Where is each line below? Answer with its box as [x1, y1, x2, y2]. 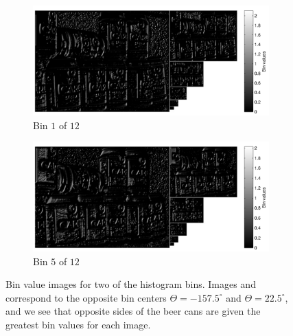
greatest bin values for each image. [5, 317, 151, 331]
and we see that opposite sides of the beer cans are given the [5, 304, 261, 318]
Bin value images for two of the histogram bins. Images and [5, 277, 256, 291]
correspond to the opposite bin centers [5, 290, 167, 304]
